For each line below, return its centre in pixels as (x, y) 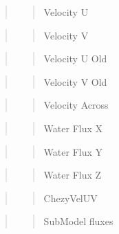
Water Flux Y (73, 151)
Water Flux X (73, 128)
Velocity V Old (75, 81)
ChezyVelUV (71, 198)
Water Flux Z (73, 175)
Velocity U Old (75, 58)
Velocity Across (76, 105)
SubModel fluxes (78, 221)
